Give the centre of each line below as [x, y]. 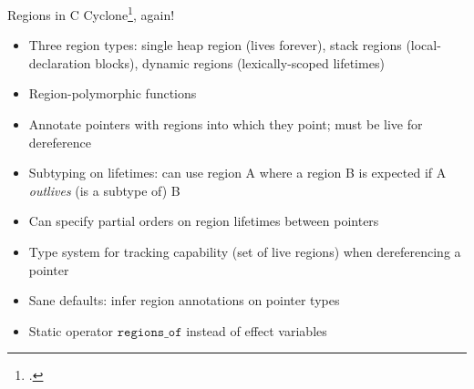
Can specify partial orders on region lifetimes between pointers [204, 221]
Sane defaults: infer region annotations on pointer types [184, 300]
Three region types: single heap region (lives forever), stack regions [215, 45]
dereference [60, 142]
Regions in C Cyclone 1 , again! [91, 13]
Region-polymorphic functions [113, 93]
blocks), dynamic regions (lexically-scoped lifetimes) [240, 62]
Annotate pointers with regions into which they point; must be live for [226, 124]
